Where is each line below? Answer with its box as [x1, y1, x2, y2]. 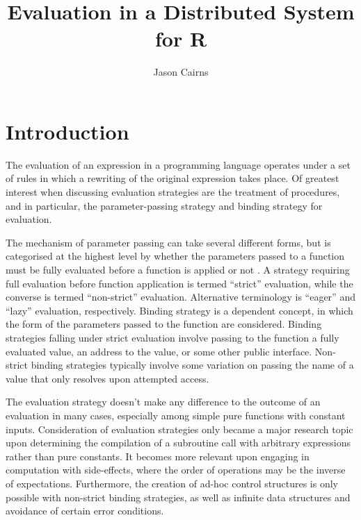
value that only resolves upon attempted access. [6, 371, 209, 385]
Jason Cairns [153, 65, 209, 79]
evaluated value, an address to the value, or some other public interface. [6, 344, 312, 358]
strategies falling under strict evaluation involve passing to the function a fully [6, 330, 339, 344]
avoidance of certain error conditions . [6, 503, 164, 518]
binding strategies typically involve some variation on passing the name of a [31, 358, 354, 372]
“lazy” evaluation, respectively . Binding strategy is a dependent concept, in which [6, 303, 353, 317]
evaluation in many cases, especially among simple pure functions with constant [6, 408, 346, 422]
